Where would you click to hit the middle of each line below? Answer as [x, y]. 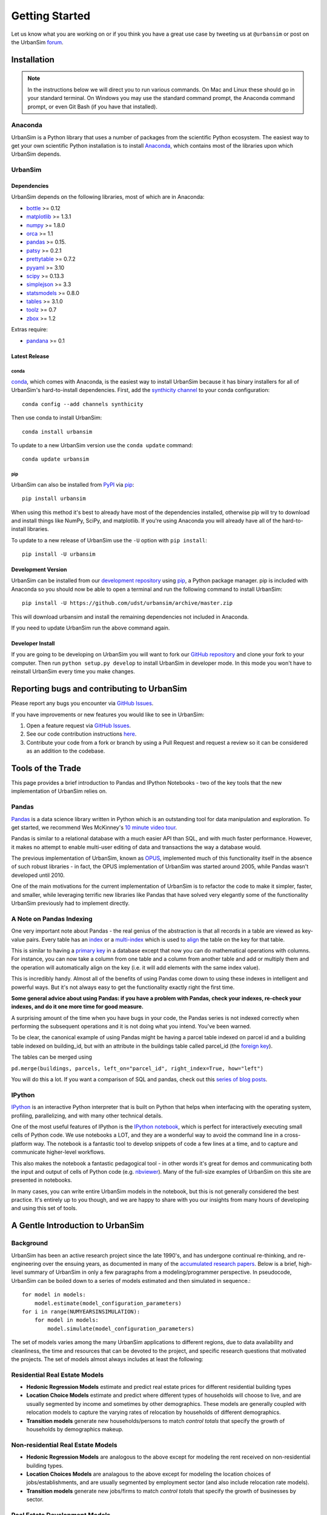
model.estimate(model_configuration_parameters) [108, 1303]
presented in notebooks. [42, 1180]
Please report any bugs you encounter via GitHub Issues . [82, 704]
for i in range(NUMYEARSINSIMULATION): [81, 1311]
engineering [26, 1264]
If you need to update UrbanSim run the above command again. [91, 628]
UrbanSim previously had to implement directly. [71, 904]
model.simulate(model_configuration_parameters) [121, 1328]
